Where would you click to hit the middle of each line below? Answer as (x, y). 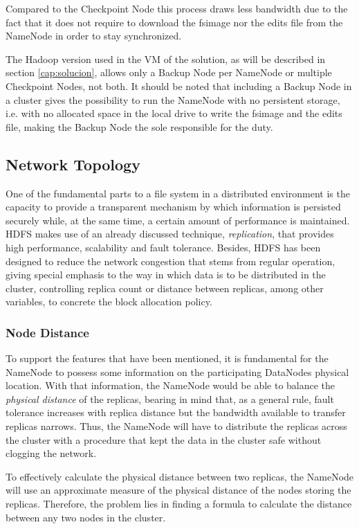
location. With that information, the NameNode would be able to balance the (171, 385)
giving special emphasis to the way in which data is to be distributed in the (166, 275)
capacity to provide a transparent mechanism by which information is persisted (173, 207)
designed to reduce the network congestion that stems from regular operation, (171, 261)
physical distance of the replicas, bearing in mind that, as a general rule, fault (170, 398)
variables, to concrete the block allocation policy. (109, 302)
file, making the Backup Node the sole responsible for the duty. (139, 126)
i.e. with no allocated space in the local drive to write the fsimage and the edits (174, 113)
